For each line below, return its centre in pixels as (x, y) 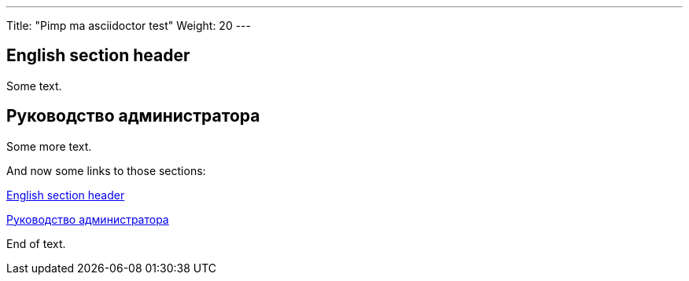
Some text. (34, 86)
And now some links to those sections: (106, 170)
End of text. (36, 243)
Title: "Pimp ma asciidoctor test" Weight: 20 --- (129, 26)
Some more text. (49, 146)
